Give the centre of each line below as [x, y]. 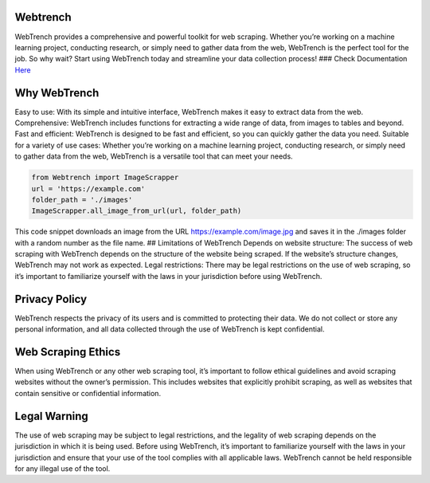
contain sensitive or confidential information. [88, 393]
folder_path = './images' [82, 200]
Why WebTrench [57, 93]
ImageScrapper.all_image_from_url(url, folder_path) [137, 211]
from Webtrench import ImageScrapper [105, 178]
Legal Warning [52, 416]
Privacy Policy [51, 299]
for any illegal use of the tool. [63, 468]
